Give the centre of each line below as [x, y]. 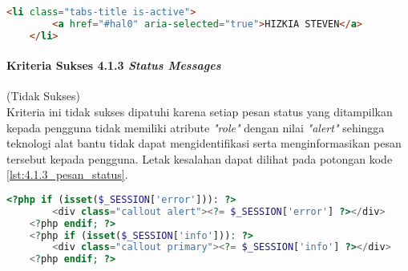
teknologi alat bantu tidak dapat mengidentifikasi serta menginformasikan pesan [204, 143]
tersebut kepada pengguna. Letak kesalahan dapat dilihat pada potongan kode [200, 158]
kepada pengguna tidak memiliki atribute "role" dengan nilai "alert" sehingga [196, 127]
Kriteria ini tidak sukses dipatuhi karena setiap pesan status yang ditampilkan [200, 112]
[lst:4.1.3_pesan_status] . [67, 174]
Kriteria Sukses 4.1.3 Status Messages [114, 65]
